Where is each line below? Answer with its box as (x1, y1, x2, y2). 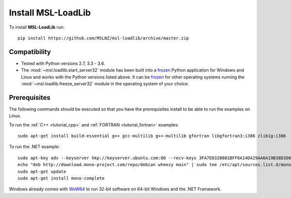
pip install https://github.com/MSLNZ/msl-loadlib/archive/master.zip (17, 35, 189, 41)
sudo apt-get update (17, 168, 66, 174)
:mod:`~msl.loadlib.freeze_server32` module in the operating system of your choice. (21, 81, 189, 87)
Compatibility (9, 47, 51, 56)
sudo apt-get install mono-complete (17, 176, 105, 181)
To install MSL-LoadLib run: (9, 24, 65, 30)
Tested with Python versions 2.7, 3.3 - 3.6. (21, 61, 105, 66)
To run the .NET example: (9, 144, 60, 150)
